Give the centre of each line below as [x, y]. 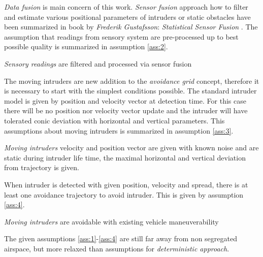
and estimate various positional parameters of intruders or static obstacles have [127, 17]
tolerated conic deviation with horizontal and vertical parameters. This [114, 120]
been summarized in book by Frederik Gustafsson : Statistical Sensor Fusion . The [131, 27]
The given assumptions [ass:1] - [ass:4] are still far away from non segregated [121, 238]
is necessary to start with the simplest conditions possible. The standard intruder [130, 91]
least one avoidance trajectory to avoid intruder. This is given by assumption [124, 194]
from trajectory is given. [42, 167]
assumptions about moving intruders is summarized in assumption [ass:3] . [119, 130]
